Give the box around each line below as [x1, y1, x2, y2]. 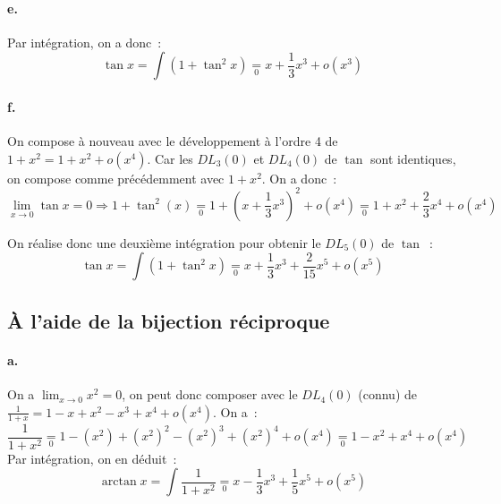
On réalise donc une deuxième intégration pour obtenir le [7, 233, 321, 252]
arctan [101, 475, 137, 489]
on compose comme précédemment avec [7, 168, 225, 187]
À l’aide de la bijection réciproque [7, 306, 330, 334]
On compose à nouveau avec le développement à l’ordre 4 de [7, 132, 338, 150]
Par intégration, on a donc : [7, 32, 162, 51]
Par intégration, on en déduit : [7, 448, 177, 467]
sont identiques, [370, 149, 456, 167]
